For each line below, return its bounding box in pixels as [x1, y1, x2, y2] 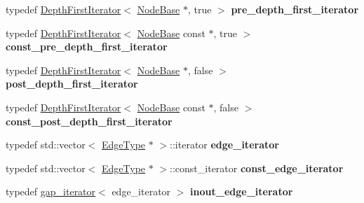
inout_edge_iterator [190, 184, 293, 199]
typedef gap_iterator [6, 184, 96, 199]
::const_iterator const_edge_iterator [170, 160, 344, 175]
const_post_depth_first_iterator [6, 113, 173, 128]
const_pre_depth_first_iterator [6, 39, 168, 54]
